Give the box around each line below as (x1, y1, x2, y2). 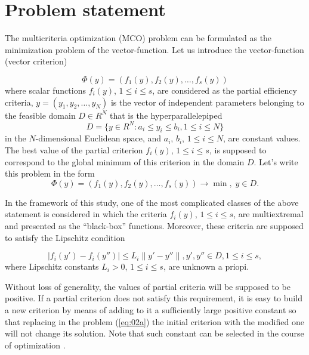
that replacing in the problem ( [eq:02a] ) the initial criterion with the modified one (5, 315, 304, 328)
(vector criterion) (5, 55, 67, 67)
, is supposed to (209, 143, 267, 156)
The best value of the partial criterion (5, 143, 143, 156)
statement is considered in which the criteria (5, 208, 167, 220)
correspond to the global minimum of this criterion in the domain (5, 155, 245, 168)
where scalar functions (5, 84, 86, 96)
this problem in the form (5, 167, 95, 180)
